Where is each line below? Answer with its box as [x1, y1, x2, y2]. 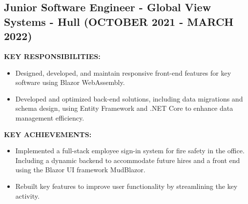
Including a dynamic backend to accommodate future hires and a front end [15, 155, 240, 165]
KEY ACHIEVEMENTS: [4, 129, 92, 139]
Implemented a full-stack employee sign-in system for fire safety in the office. [15, 145, 245, 156]
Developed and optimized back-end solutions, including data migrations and [15, 93, 243, 103]
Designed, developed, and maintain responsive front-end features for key [15, 67, 231, 78]
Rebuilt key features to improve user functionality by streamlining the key [15, 181, 238, 191]
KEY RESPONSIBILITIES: [4, 51, 101, 61]
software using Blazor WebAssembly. [15, 77, 125, 87]
